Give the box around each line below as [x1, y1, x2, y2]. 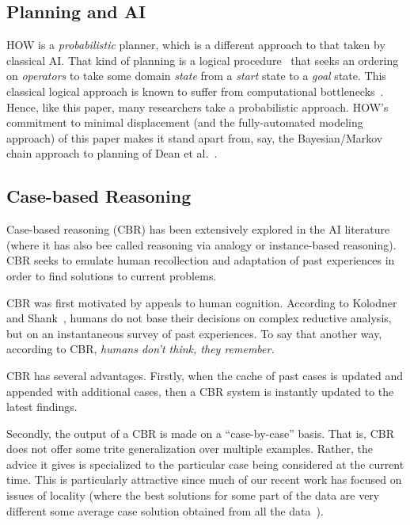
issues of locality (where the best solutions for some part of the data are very [6, 487, 380, 504]
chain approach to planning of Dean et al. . [6, 145, 218, 162]
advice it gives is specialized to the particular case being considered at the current [6, 455, 404, 472]
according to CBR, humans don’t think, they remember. [6, 340, 275, 357]
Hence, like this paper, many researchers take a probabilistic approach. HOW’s [6, 98, 389, 115]
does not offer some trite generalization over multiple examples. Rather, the [6, 440, 373, 457]
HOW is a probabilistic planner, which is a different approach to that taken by [6, 36, 385, 53]
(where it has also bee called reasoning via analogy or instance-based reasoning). [6, 236, 397, 253]
